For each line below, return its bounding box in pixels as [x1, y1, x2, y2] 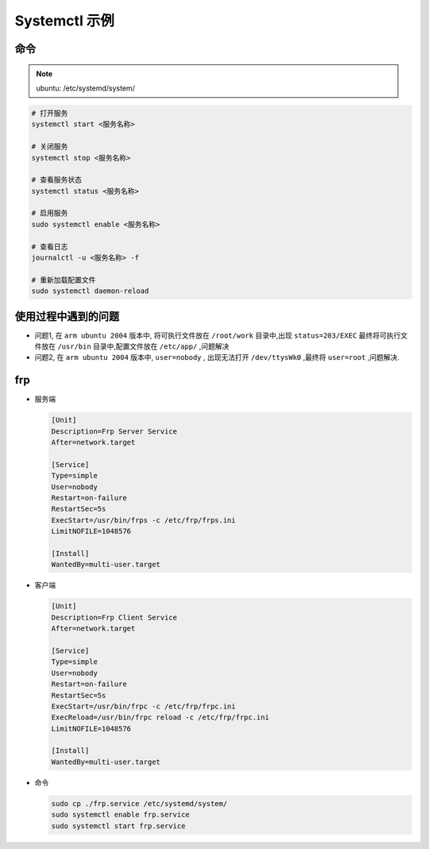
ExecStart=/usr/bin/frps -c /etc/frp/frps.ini [51, 515, 236, 524]
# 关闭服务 [31, 142, 68, 151]
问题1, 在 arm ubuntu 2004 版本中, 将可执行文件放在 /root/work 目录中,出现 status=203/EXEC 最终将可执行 [34, 330, 401, 340]
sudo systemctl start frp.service [51, 821, 186, 830]
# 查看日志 [31, 242, 68, 251]
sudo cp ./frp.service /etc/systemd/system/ [51, 799, 228, 808]
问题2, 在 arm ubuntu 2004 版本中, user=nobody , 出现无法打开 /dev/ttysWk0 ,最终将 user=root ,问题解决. [34, 353, 400, 362]
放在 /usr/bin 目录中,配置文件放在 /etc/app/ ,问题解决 [41, 342, 230, 351]
